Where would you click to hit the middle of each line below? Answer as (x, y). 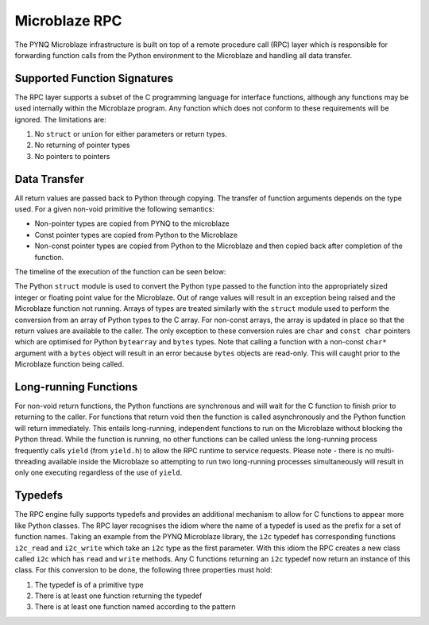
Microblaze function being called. (70, 364)
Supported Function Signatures (94, 78)
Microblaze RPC (68, 21)
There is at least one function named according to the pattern (135, 607)
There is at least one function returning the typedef (118, 596)
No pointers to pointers (72, 156)
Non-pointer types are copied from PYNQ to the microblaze (132, 223)
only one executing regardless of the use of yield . (99, 472)
